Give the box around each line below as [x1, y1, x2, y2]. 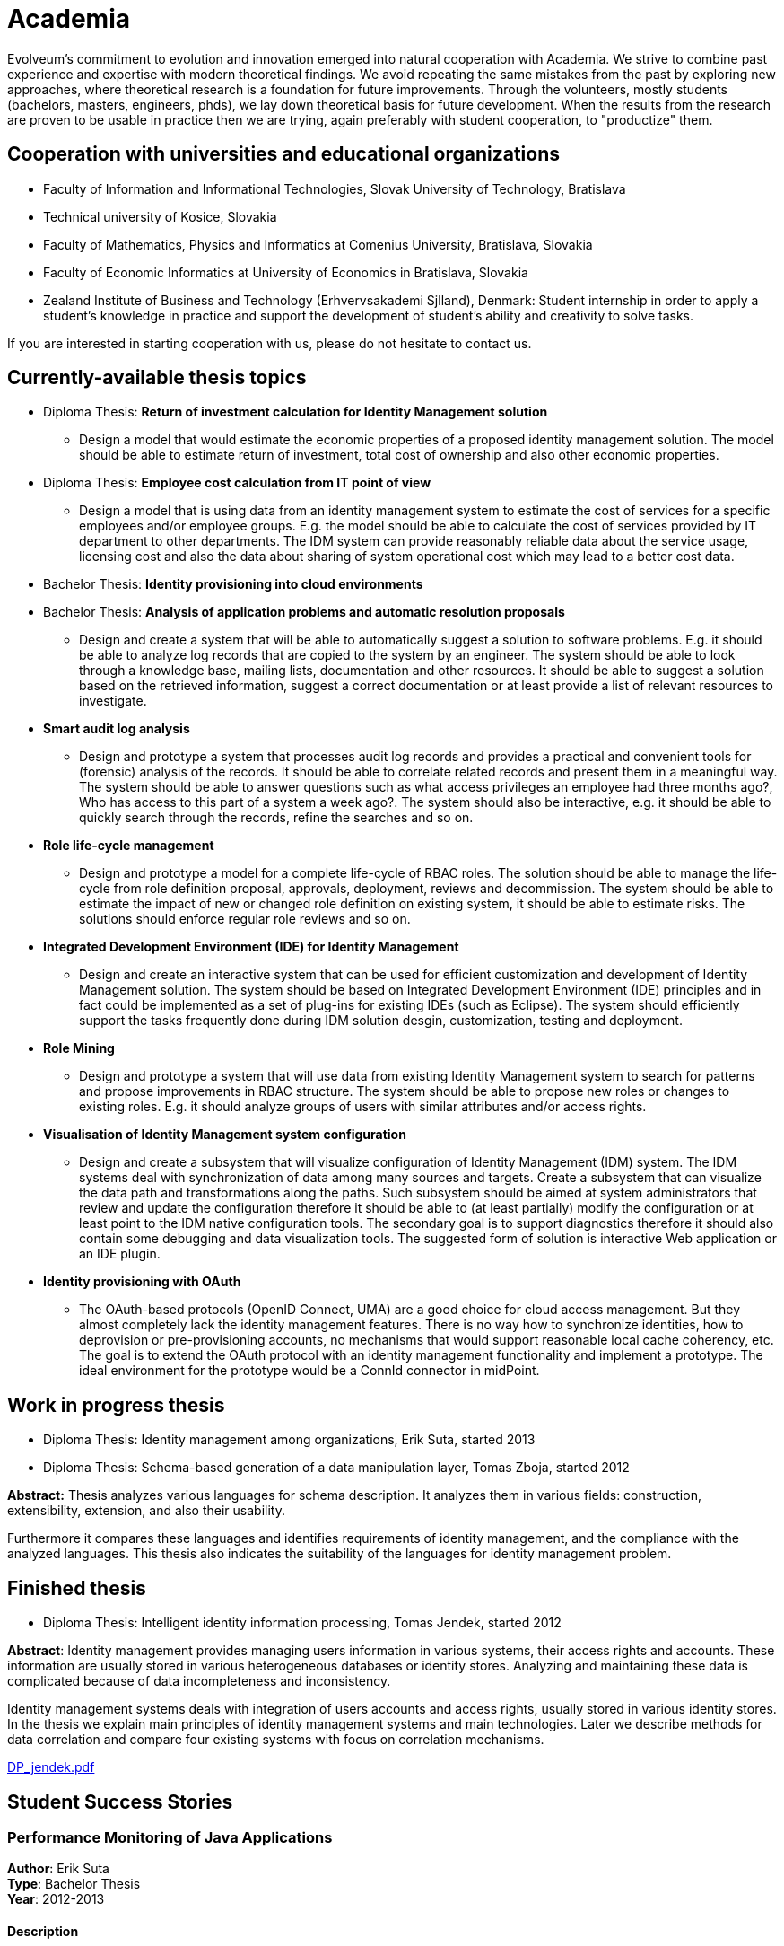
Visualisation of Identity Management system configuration [43, 1126, 406, 1143]
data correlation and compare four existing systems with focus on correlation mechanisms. [7, 1731, 544, 1748]
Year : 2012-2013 [7, 1891, 105, 1907]
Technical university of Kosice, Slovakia [43, 208, 277, 224]
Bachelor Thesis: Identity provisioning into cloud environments [43, 576, 423, 592]
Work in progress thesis [7, 1393, 225, 1416]
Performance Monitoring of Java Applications [7, 1828, 333, 1846]
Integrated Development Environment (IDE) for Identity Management [43, 939, 459, 955]
